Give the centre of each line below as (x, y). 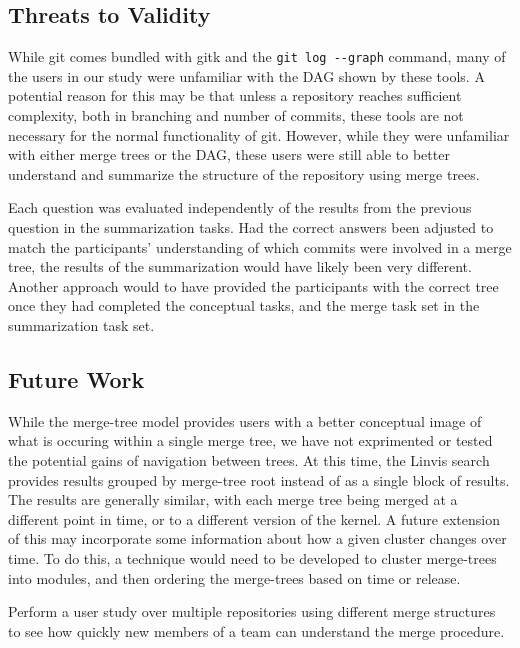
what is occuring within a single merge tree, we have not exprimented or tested (250, 440)
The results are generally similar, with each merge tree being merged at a (233, 499)
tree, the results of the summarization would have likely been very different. (240, 266)
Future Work (76, 378)
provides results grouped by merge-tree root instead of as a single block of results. (259, 479)
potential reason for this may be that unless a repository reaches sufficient (235, 95)
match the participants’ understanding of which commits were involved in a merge (260, 246)
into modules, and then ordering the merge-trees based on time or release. (234, 577)
